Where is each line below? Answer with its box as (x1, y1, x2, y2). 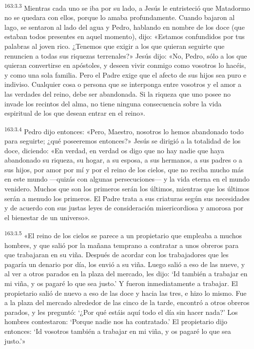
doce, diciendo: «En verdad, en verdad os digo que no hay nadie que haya (4, 145, 224, 155)
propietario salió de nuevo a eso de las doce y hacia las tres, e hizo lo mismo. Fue (4, 287, 247, 298)
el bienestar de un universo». (4, 212, 90, 222)
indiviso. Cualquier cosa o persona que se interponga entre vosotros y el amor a (4, 79, 242, 89)
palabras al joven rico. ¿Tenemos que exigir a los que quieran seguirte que (4, 41, 225, 51)
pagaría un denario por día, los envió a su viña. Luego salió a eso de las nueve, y (4, 259, 245, 269)
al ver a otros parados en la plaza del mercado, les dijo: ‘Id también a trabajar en (4, 268, 248, 279)
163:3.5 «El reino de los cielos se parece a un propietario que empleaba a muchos (4, 229, 242, 241)
